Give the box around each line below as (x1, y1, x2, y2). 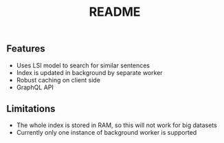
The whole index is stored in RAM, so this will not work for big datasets (16, 121, 217, 129)
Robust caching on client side (16, 76, 101, 84)
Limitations (6, 103, 56, 114)
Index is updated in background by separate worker (16, 68, 163, 76)
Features (6, 43, 45, 55)
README (89, 4, 141, 20)
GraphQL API (16, 83, 54, 91)
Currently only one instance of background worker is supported (16, 129, 197, 137)
